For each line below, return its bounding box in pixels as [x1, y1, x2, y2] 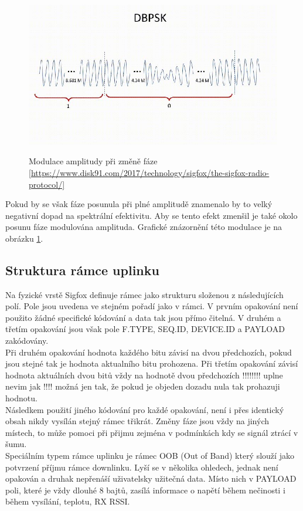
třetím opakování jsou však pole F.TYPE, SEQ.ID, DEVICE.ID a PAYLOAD [5, 323, 285, 335]
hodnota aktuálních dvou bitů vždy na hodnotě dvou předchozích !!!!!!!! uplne [5, 368, 283, 381]
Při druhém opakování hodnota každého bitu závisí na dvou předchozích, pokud [5, 346, 292, 358]
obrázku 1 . [5, 232, 43, 244]
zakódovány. [5, 334, 49, 347]
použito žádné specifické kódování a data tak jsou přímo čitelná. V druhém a [5, 311, 281, 323]
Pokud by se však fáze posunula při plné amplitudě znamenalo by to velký [5, 198, 273, 210]
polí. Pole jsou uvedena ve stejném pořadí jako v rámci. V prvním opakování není [5, 300, 298, 312]
